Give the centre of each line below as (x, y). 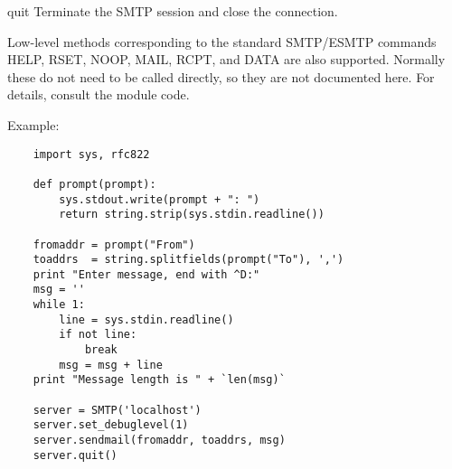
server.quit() (75, 455)
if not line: (98, 335)
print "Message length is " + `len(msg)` (159, 380)
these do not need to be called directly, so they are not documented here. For (221, 76)
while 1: (59, 305)
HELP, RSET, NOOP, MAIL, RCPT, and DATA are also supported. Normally (226, 59)
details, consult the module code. (99, 94)
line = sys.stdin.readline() (146, 319)
